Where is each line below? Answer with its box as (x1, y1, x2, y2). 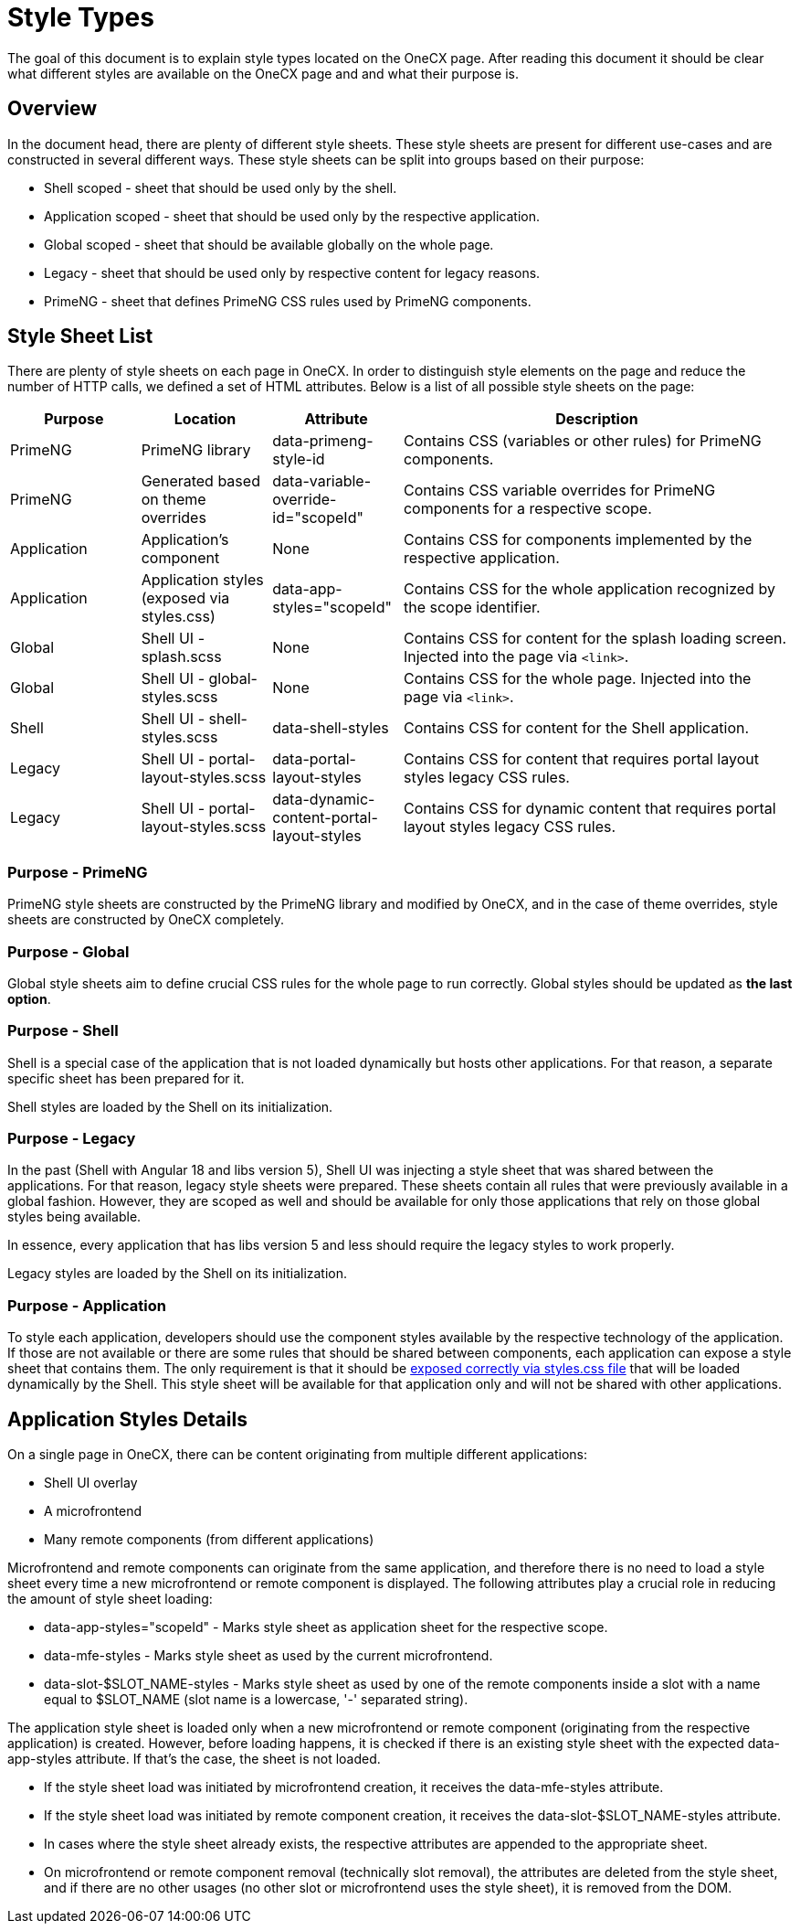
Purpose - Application (7, 1296, 166, 1315)
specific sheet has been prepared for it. (7, 1070, 245, 1086)
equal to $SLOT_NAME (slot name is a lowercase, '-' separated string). (44, 1691, 468, 1708)
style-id (272, 450, 325, 469)
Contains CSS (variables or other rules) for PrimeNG (403, 432, 762, 451)
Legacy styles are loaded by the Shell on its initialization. (7, 1265, 348, 1282)
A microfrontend (44, 1503, 142, 1520)
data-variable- (272, 472, 372, 491)
